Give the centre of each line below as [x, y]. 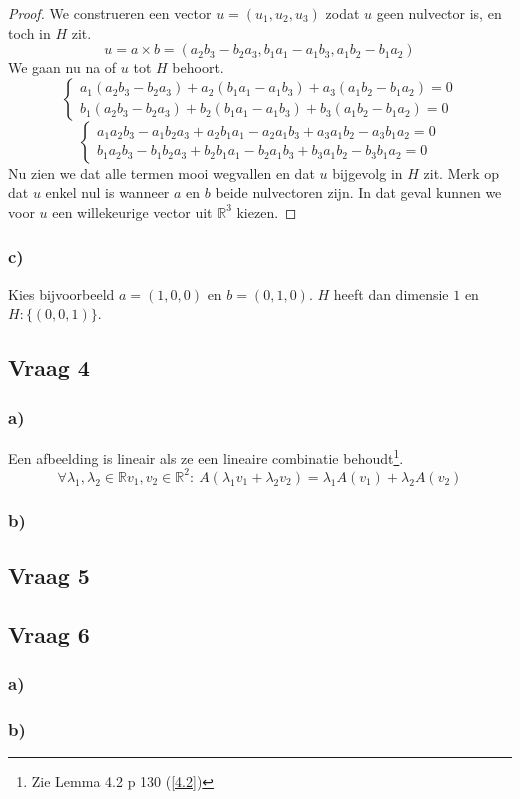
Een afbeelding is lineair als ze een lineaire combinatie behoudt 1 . [206, 456]
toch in [29, 32]
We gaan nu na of [62, 67]
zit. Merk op [461, 172]
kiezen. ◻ [266, 211]
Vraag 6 [49, 633]
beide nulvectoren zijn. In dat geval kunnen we [358, 192]
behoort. [198, 67]
